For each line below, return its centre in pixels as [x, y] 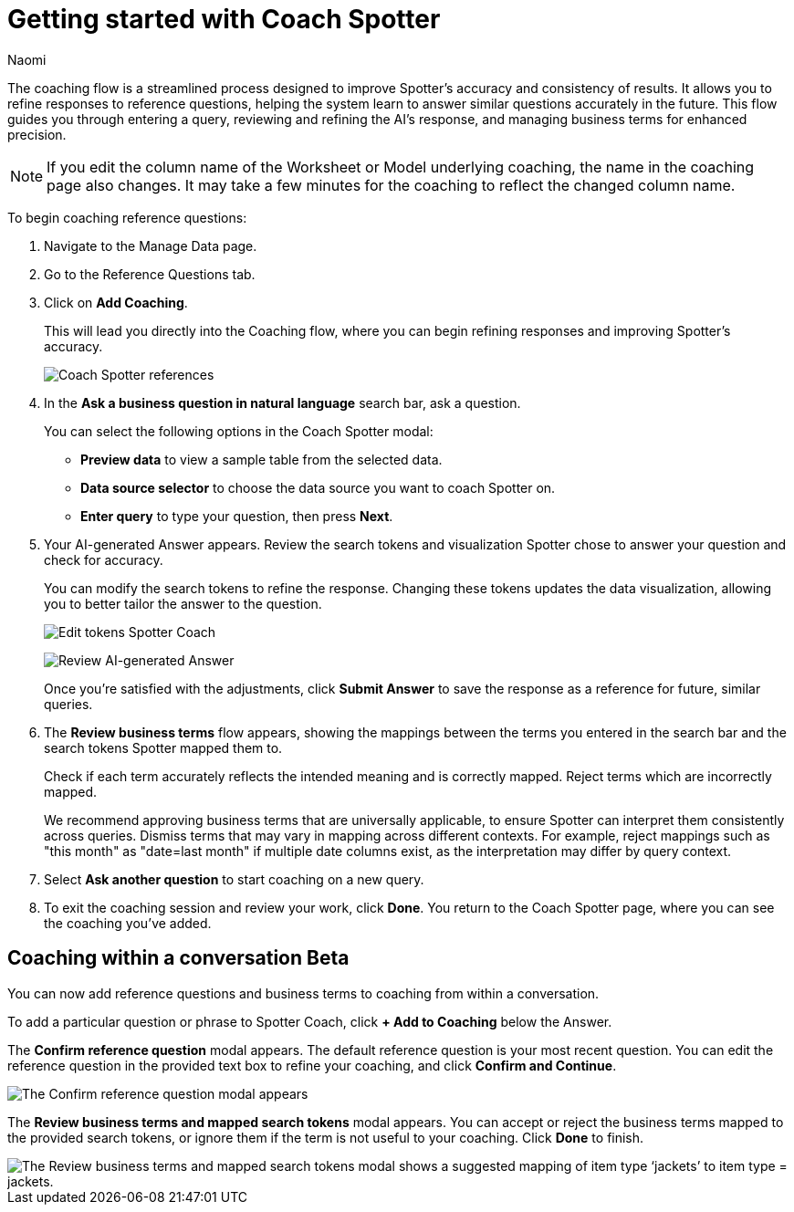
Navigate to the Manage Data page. [151, 246]
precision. [37, 134]
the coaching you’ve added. [128, 923]
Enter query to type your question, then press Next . [237, 516]
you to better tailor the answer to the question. [183, 603]
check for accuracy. [104, 559]
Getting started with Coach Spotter [224, 19]
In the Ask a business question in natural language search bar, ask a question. [282, 402]
